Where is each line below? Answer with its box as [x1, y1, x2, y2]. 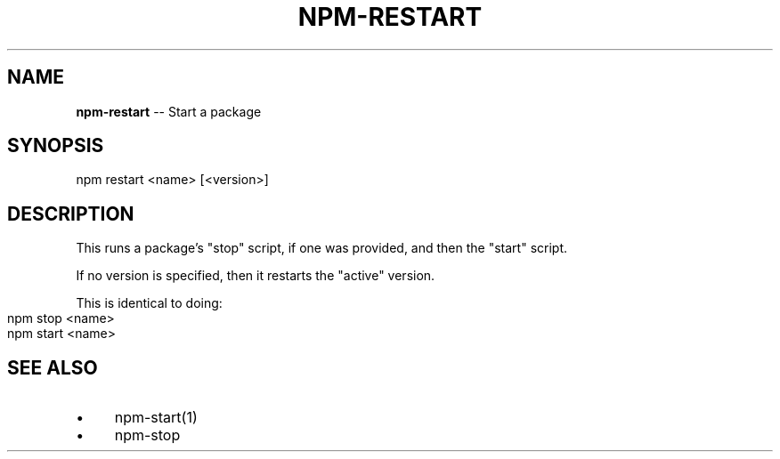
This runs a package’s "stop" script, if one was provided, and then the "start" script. [76, 240, 568, 256]
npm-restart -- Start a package [76, 103, 262, 119]
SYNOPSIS [7, 134, 104, 157]
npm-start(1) [114, 408, 198, 427]
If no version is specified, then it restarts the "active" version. [76, 268, 435, 284]
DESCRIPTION [7, 202, 134, 225]
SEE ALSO [7, 356, 98, 379]
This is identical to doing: [76, 295, 223, 311]
